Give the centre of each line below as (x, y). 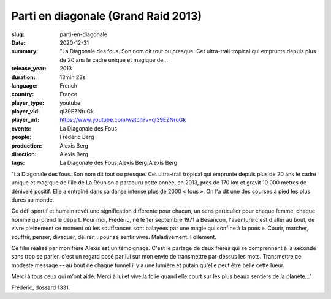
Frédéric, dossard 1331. (41, 287)
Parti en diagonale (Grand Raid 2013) (107, 16)
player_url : (25, 120)
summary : (25, 51)
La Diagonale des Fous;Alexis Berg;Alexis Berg (119, 163)
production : (27, 146)
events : (21, 128)
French (69, 85)
